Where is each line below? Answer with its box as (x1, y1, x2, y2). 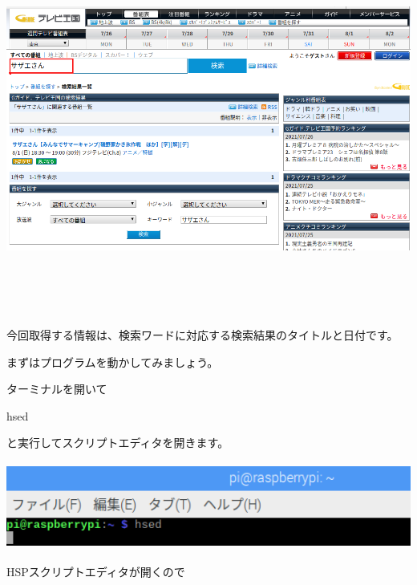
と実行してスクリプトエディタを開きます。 (6, 434, 229, 451)
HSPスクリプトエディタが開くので (6, 563, 185, 579)
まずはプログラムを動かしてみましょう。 (6, 353, 219, 370)
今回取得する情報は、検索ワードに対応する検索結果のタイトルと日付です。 (6, 327, 399, 343)
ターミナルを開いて (6, 380, 107, 397)
